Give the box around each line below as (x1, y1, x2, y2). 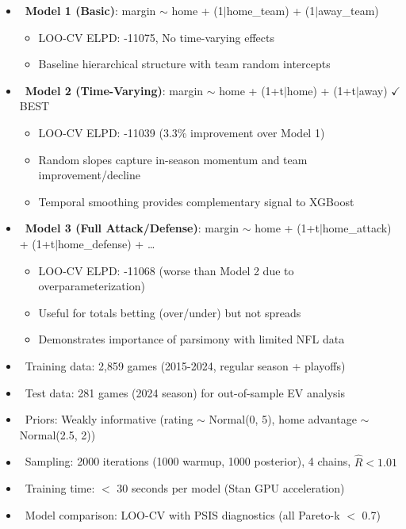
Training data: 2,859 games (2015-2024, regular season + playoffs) (25, 357, 346, 374)
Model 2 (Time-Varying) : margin (25, 82, 204, 98)
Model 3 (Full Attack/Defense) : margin (25, 220, 239, 236)
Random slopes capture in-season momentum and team (38, 151, 308, 167)
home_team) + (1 (226, 2, 316, 18)
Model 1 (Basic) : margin (25, 2, 156, 18)
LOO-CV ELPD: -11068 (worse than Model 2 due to (38, 262, 294, 278)
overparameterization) (38, 278, 145, 294)
